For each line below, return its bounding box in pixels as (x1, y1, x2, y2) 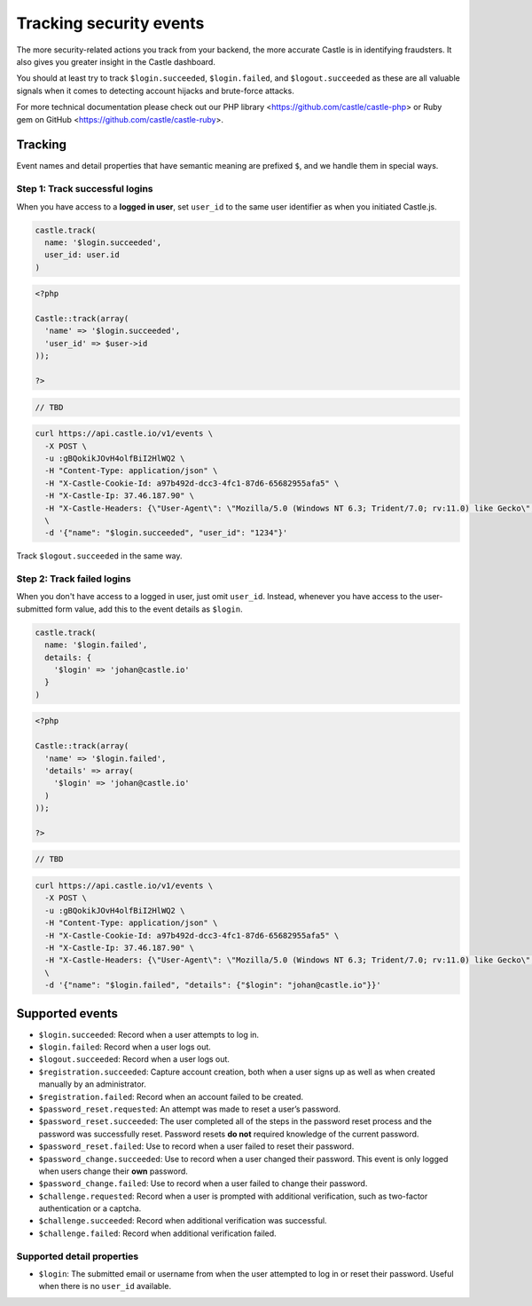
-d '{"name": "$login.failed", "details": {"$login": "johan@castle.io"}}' (44, 980, 381, 990)
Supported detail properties (16, 1250, 139, 1262)
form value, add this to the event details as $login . (54, 604, 243, 614)
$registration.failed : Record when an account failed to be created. (38, 1091, 304, 1102)
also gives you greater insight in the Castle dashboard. (16, 56, 216, 67)
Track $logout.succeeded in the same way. (16, 550, 183, 561)
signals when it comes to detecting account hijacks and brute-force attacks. (16, 85, 294, 96)
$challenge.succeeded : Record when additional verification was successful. (38, 1215, 327, 1226)
